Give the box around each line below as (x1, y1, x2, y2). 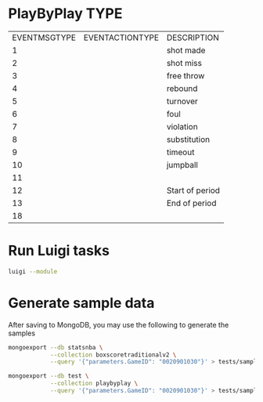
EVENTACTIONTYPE (83, 32, 159, 43)
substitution (166, 134, 211, 145)
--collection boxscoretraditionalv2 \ (49, 350, 177, 359)
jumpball (166, 159, 198, 170)
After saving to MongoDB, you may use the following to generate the (8, 320, 229, 329)
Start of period (166, 185, 221, 196)
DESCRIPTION (166, 32, 219, 43)
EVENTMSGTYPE (12, 32, 77, 43)
